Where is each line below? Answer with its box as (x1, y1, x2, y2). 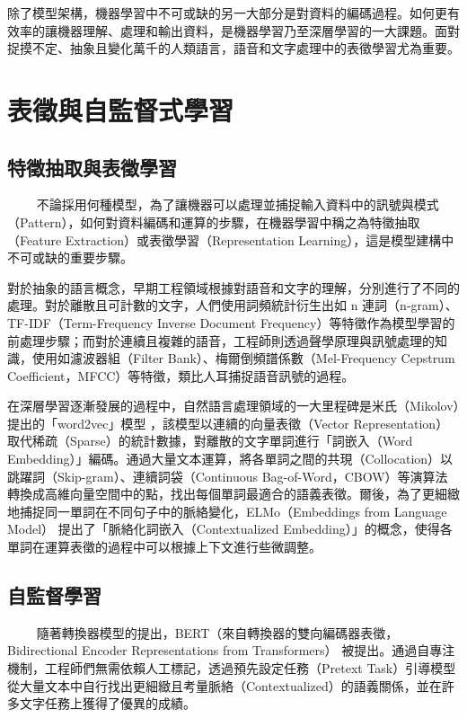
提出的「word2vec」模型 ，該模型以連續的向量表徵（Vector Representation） (7, 413, 449, 432)
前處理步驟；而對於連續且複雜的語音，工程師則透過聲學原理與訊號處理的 (7, 331, 435, 350)
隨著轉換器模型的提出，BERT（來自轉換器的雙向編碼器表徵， (36, 623, 399, 642)
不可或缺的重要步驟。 (7, 248, 133, 267)
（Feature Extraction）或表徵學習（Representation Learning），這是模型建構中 (7, 230, 454, 249)
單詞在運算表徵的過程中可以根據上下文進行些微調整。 (7, 537, 322, 556)
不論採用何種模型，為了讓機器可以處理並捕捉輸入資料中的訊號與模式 (36, 195, 439, 214)
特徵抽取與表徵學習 (7, 153, 177, 181)
